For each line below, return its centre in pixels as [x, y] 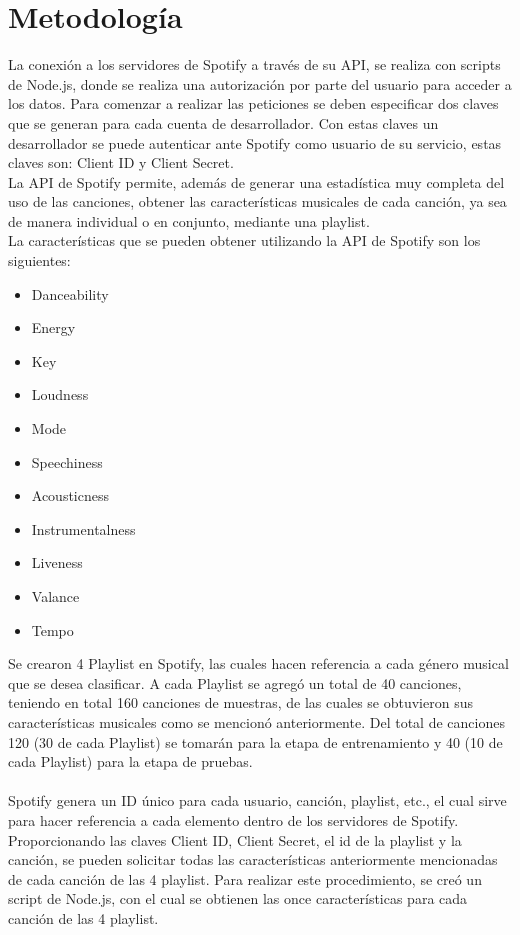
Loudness [60, 394]
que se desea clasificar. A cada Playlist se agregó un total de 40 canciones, [235, 682]
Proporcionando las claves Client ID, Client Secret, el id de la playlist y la [235, 839]
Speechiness [67, 461]
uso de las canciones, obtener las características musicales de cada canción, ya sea [257, 201]
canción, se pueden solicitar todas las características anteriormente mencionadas [253, 859]
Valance [55, 596]
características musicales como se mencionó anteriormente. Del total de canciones [256, 721]
